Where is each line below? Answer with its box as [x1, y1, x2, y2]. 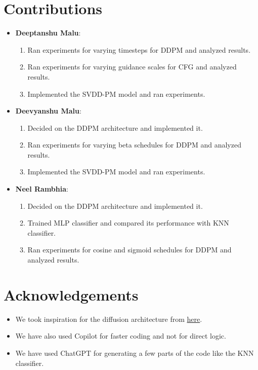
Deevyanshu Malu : [15, 105, 81, 116]
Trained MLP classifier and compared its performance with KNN [27, 217, 229, 228]
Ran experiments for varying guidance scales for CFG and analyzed [27, 61, 237, 72]
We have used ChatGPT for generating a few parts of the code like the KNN [15, 347, 254, 358]
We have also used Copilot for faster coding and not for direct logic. [15, 330, 226, 341]
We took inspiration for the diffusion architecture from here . [15, 313, 202, 324]
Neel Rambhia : [15, 183, 68, 194]
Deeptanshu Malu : [15, 27, 81, 38]
